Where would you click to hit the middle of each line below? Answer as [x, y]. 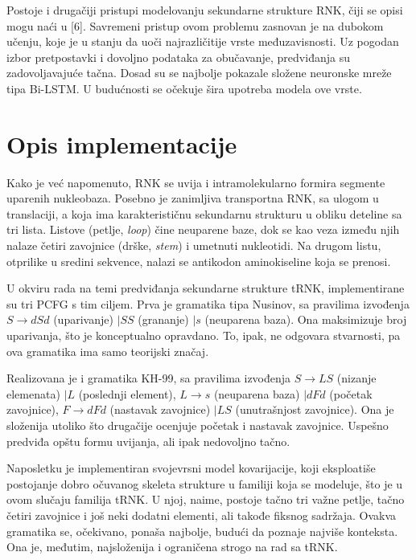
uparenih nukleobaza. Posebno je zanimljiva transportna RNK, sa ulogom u [193, 198]
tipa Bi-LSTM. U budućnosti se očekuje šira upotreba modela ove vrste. [184, 88]
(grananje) [163, 319]
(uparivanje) [83, 319]
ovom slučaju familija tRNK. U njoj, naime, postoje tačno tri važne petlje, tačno [206, 499]
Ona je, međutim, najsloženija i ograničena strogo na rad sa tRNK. [172, 547]
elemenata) [33, 393]
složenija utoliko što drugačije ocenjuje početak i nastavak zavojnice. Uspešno [198, 425]
